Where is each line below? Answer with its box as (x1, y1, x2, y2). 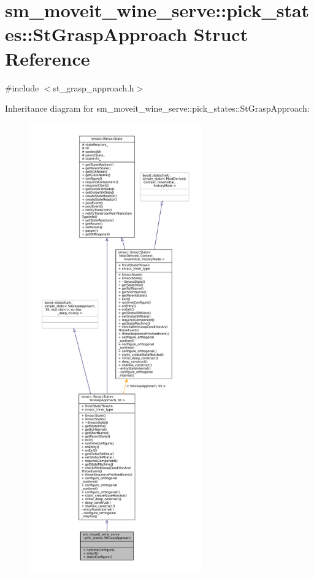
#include (5, 81, 39, 94)
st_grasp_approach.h (53, 81, 134, 94)
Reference (5, 45, 90, 71)
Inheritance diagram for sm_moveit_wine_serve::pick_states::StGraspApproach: (5, 102, 310, 115)
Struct (193, 21, 248, 47)
